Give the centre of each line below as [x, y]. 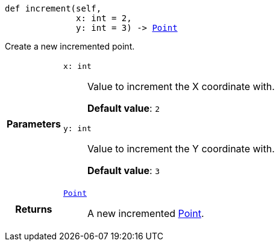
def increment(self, [53, 8]
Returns [34, 209]
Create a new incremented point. [70, 46]
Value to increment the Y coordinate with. [181, 149]
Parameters [34, 124]
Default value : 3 [123, 170]
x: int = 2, [104, 18]
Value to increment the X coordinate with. [181, 86]
